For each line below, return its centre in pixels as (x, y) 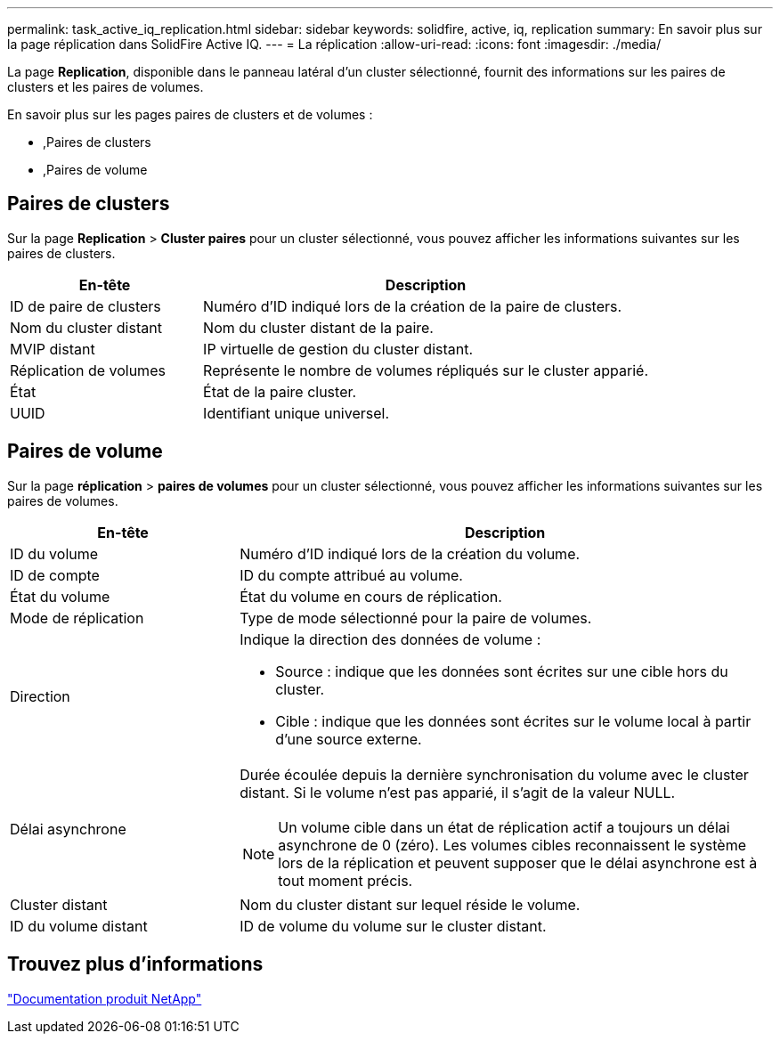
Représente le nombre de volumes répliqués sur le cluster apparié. (426, 370)
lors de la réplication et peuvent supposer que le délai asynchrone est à (518, 862)
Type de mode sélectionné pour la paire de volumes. (416, 618)
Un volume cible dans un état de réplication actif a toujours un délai (504, 827)
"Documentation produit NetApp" (105, 998)
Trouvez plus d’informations (135, 964)
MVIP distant (53, 349)
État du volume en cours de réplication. (371, 596)
